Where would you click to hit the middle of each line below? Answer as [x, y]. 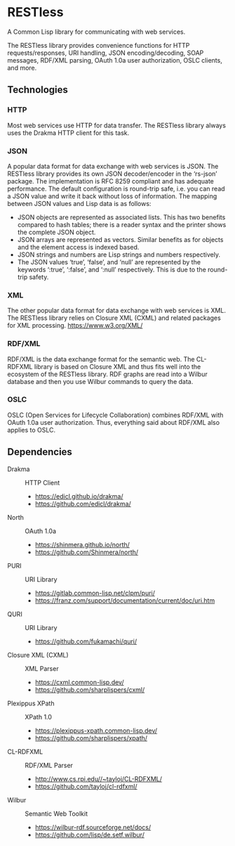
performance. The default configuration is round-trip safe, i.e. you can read [116, 188]
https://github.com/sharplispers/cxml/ [90, 689]
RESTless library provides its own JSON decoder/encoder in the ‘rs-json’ [112, 174]
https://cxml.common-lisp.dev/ [79, 682]
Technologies [38, 90]
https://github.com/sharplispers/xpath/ [91, 738]
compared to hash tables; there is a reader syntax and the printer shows [122, 224]
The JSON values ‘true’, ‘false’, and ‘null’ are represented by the [109, 262]
